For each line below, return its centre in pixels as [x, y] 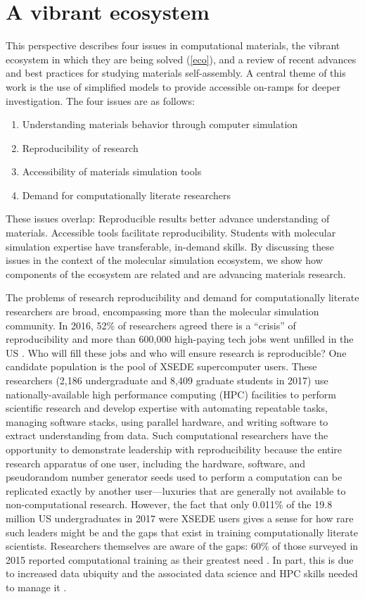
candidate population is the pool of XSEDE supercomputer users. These [161, 366]
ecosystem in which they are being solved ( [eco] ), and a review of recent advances [181, 59]
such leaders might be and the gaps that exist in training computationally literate [182, 532]
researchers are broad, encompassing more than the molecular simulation [162, 311]
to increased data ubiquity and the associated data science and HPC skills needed [182, 573]
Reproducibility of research [80, 147]
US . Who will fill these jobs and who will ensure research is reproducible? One [176, 352]
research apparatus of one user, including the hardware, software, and [156, 463]
